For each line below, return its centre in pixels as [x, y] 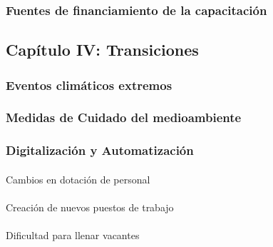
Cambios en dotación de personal [78, 179]
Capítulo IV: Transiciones [102, 50]
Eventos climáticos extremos [89, 85]
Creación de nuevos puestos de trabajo [90, 207]
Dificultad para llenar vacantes [73, 235]
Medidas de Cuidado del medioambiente [124, 117]
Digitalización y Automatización [100, 150]
